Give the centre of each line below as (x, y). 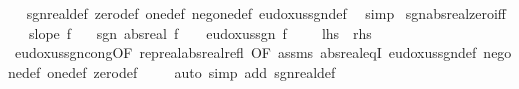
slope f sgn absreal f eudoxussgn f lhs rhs (200, 32)
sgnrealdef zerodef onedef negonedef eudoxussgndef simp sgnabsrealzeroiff (266, 13)
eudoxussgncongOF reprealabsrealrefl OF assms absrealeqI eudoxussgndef (245, 52)
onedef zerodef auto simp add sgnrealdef (191, 71)
